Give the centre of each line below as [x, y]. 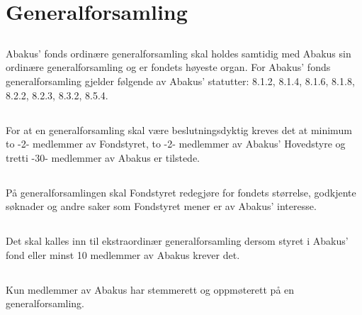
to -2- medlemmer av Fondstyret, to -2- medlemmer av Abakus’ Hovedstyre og [176, 144]
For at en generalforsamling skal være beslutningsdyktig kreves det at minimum [179, 129]
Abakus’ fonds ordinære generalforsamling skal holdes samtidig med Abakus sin [179, 53]
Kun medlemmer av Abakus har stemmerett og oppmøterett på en [150, 289]
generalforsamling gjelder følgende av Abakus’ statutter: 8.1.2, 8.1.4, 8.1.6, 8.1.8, [180, 81]
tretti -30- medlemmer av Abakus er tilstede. [103, 157]
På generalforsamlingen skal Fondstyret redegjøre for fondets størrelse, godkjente [181, 192]
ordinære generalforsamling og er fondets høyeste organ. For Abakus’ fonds [168, 67]
